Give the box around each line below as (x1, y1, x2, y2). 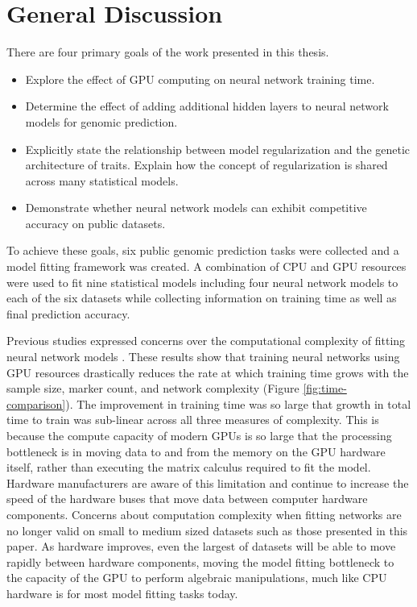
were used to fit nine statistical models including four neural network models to (6, 273, 398, 290)
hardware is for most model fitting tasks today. (6, 584, 238, 601)
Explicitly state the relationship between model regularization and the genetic (25, 140, 411, 157)
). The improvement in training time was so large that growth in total (65, 395, 411, 412)
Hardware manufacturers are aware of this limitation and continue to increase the (6, 474, 409, 491)
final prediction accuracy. (6, 305, 130, 322)
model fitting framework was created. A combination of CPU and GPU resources (6, 258, 407, 275)
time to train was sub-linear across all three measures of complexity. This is (6, 411, 379, 428)
